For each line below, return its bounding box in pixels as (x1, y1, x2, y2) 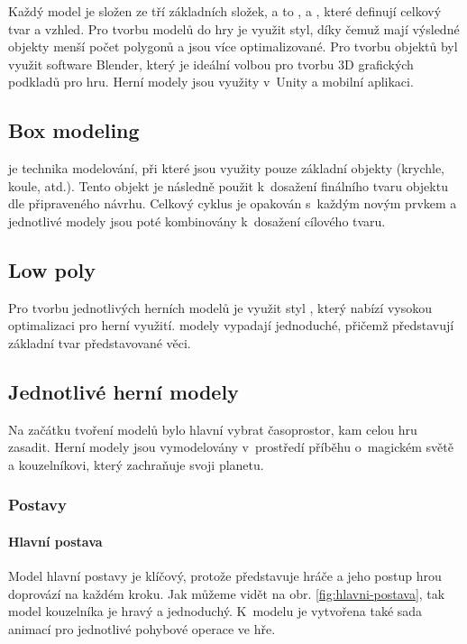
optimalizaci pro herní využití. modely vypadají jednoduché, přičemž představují (8, 316, 454, 335)
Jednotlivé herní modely (8, 377, 239, 405)
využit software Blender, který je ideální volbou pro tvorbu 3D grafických (8, 54, 414, 73)
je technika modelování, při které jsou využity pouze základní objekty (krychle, (8, 159, 445, 178)
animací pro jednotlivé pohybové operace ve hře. (8, 619, 276, 638)
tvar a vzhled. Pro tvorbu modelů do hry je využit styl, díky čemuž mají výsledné (8, 19, 460, 38)
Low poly (8, 255, 96, 283)
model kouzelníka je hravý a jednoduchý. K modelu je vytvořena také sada (8, 602, 423, 621)
